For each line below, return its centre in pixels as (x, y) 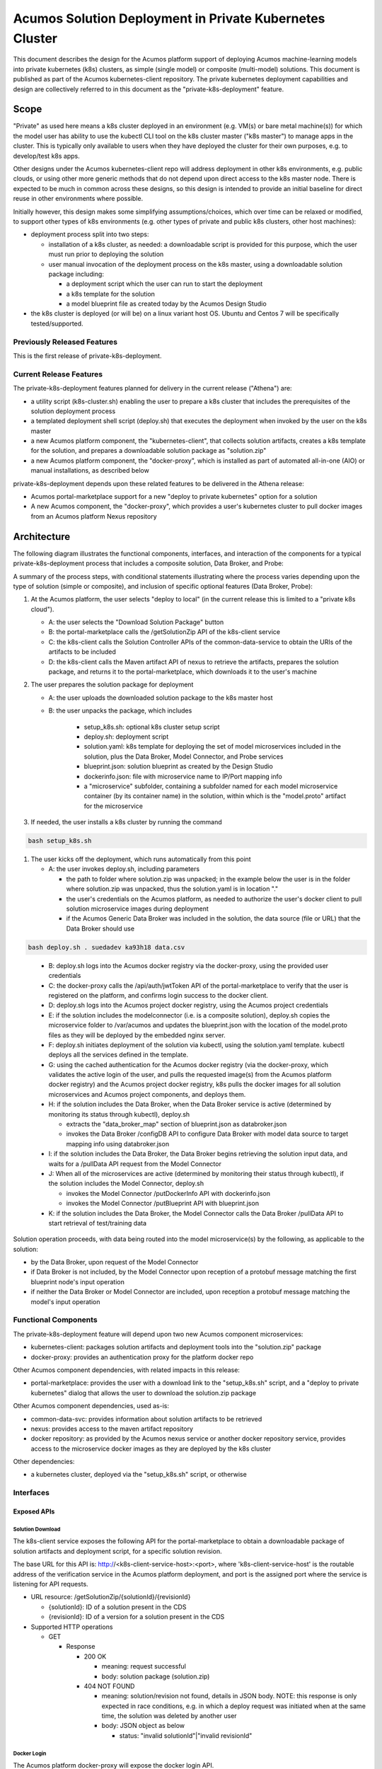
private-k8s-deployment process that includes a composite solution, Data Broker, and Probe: (149, 563)
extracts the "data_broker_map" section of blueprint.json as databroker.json (176, 1124)
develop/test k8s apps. (47, 156)
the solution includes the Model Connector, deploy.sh (126, 1183)
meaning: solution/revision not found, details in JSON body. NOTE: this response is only (229, 1696)
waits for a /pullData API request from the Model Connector (135, 1163)
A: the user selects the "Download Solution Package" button (136, 622)
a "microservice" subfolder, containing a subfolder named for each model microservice (211, 786)
